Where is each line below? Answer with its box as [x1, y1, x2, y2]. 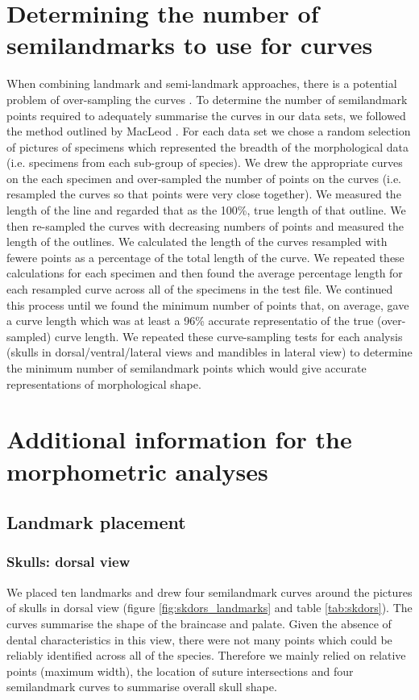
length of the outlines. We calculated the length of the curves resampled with [6, 233, 388, 250]
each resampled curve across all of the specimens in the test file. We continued [6, 281, 393, 298]
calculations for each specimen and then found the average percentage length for [6, 265, 403, 281]
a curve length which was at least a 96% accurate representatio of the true [6, 312, 374, 329]
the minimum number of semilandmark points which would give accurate [6, 360, 367, 376]
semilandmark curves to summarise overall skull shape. [6, 678, 277, 695]
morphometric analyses [6, 454, 268, 487]
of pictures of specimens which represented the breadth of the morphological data [6, 138, 409, 155]
